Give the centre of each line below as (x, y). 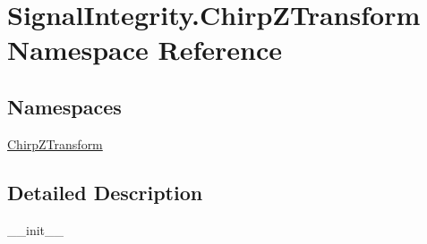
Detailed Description (105, 192)
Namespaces (64, 106)
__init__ (36, 229)
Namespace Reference (145, 50)
